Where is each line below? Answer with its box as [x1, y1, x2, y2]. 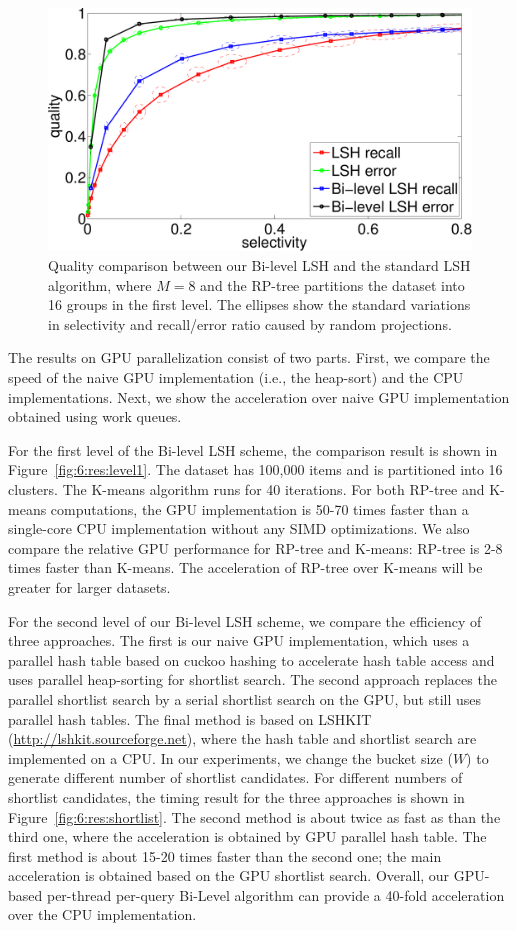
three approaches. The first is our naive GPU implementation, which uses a [8, 630, 470, 651]
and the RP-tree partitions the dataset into [200, 274, 465, 295]
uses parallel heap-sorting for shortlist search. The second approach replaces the [8, 669, 497, 690]
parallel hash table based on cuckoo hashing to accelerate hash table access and [8, 649, 495, 670]
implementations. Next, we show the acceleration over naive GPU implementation [8, 386, 510, 407]
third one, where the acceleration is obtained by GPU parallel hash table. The [8, 826, 487, 847]
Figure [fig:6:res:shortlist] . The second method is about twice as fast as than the [8, 806, 501, 827]
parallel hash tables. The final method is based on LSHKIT [8, 708, 372, 729]
